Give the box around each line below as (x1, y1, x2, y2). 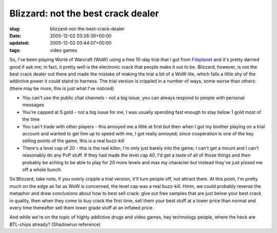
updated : (9, 40, 30, 46)
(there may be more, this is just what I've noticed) (9, 85, 114, 91)
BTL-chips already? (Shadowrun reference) (9, 221, 101, 227)
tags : (9, 47, 21, 53)
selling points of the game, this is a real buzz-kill (22, 138, 125, 144)
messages (22, 102, 45, 108)
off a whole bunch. (22, 166, 62, 172)
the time (22, 116, 40, 123)
